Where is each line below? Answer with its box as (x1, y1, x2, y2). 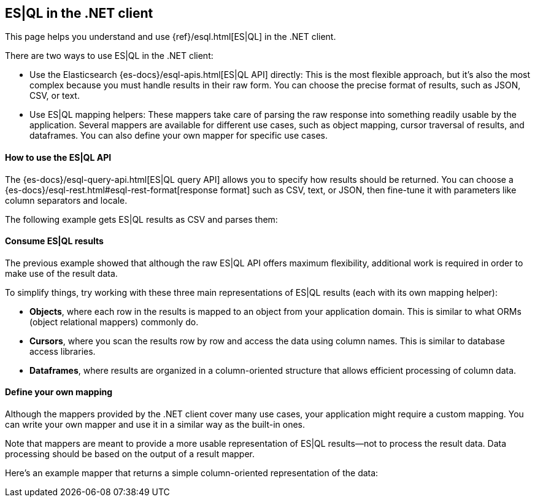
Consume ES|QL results (5, 236, 104, 247)
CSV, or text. (29, 90, 80, 101)
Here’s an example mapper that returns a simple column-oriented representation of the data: (5, 468, 379, 479)
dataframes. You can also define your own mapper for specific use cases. (29, 130, 328, 141)
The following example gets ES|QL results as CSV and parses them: (5, 214, 278, 225)
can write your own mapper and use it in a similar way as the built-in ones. (5, 419, 306, 430)
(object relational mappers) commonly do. (29, 316, 199, 327)
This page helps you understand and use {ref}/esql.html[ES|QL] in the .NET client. (5, 31, 336, 42)
